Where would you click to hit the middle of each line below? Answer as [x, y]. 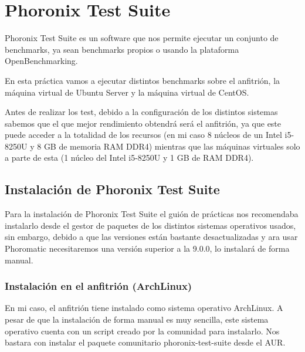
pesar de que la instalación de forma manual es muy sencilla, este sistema [137, 319]
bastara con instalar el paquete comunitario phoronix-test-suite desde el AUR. [145, 342]
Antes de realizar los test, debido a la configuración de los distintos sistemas [141, 112]
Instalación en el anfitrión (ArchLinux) [99, 286]
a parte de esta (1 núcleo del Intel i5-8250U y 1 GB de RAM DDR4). [129, 158]
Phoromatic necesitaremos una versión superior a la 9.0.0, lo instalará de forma [147, 248]
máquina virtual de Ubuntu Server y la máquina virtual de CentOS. [127, 92]
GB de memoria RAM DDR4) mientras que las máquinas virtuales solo [172, 146]
